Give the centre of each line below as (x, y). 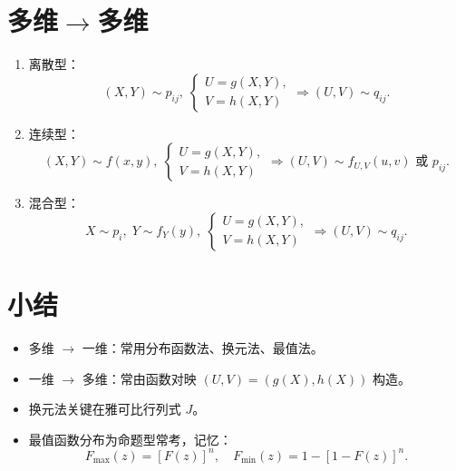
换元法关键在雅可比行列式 (105, 409)
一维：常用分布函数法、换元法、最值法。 (203, 348)
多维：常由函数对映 (139, 378)
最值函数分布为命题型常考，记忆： (130, 439)
